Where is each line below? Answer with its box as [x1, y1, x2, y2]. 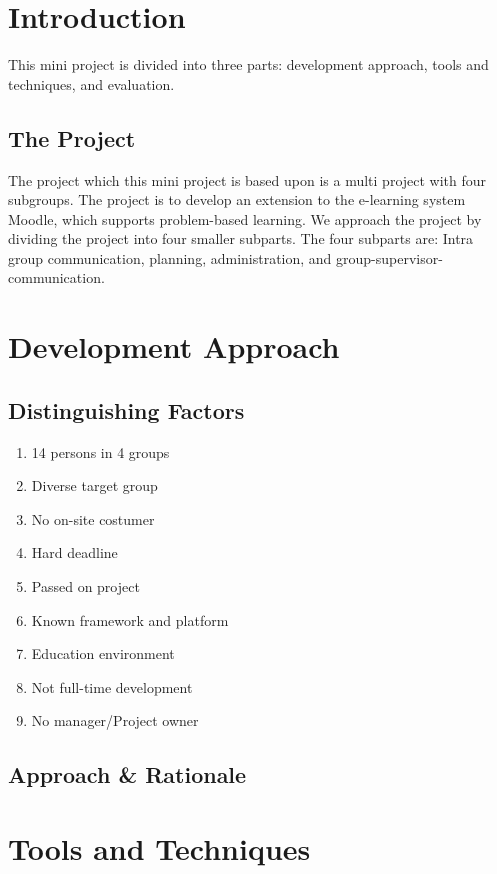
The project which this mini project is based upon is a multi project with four [8, 169, 487, 190]
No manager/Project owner [31, 710, 199, 731]
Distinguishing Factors [8, 394, 245, 425]
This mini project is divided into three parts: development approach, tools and [8, 54, 489, 75]
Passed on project [31, 576, 140, 597]
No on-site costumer [31, 508, 155, 529]
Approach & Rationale [8, 759, 247, 790]
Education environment [31, 643, 175, 664]
